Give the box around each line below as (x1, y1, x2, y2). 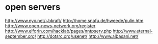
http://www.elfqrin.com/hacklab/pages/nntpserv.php (5, 28, 112, 34)
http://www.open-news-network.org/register (5, 22, 96, 28)
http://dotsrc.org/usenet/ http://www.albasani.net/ (37, 33, 139, 39)
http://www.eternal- (112, 28, 153, 34)
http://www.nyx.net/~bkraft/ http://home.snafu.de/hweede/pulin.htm (5, 18, 144, 23)
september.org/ (5, 33, 37, 39)
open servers (5, 1, 60, 13)
